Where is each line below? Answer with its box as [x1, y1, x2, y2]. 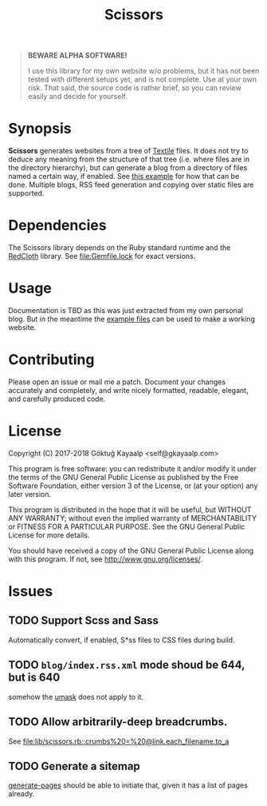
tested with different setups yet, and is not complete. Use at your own [27, 74, 257, 85]
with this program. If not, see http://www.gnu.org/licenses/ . [8, 554, 203, 564]
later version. [8, 489, 52, 498]
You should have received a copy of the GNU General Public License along [8, 546, 253, 555]
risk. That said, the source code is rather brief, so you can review [27, 83, 241, 93]
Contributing [8, 351, 95, 369]
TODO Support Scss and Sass [8, 613, 159, 628]
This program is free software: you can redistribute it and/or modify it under [8, 463, 257, 473]
